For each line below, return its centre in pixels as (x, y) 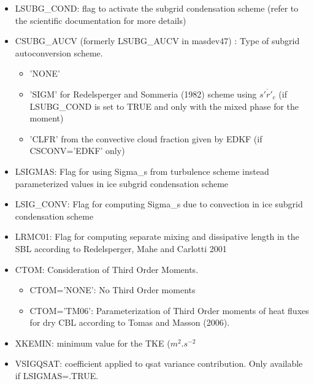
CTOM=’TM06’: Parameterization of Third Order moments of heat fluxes (169, 310)
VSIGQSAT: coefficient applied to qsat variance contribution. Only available (159, 363)
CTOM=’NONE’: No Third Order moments (113, 290)
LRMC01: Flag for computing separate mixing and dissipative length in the (157, 236)
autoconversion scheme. (59, 52)
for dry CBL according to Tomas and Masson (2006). (130, 322)
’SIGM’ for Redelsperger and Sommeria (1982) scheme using (143, 94)
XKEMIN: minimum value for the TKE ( (93, 343)
